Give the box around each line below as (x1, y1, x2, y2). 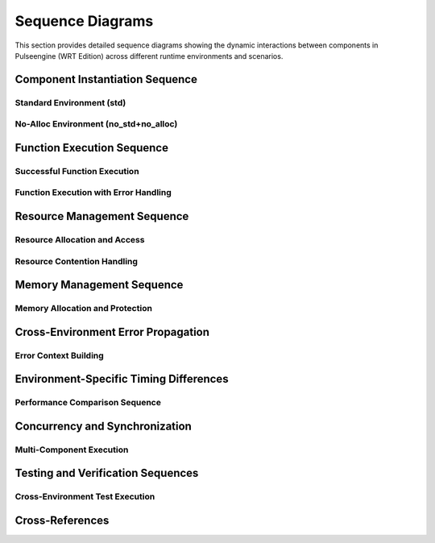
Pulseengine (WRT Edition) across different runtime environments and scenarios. (14, 51, 284, 60)
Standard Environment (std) (14, 97, 126, 108)
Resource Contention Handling (14, 255, 139, 267)
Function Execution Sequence (14, 141, 169, 155)
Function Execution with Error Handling (14, 187, 172, 198)
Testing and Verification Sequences (14, 466, 199, 480)
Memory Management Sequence (14, 278, 184, 292)
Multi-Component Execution (14, 444, 129, 455)
